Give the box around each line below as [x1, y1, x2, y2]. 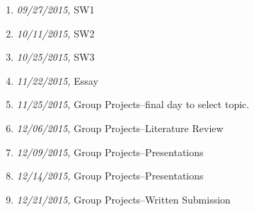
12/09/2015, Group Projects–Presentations [16, 144, 204, 159]
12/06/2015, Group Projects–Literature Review [16, 120, 224, 135]
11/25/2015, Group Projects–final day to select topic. [16, 97, 250, 112]
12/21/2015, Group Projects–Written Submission [16, 192, 231, 206]
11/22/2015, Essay [16, 73, 98, 88]
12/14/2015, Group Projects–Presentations [16, 168, 204, 183]
